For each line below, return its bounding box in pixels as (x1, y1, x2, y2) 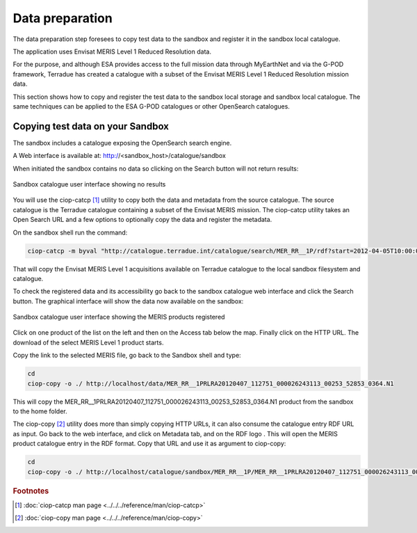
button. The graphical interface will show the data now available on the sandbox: (13, 296, 244, 305)
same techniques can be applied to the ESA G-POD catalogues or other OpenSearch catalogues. (13, 102, 290, 111)
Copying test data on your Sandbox (13, 120, 170, 132)
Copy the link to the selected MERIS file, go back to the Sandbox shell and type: (13, 351, 241, 360)
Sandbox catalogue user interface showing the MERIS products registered (13, 313, 225, 321)
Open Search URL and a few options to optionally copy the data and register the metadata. (13, 216, 272, 224)
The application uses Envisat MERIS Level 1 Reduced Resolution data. (13, 47, 212, 56)
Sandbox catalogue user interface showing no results (13, 180, 166, 188)
